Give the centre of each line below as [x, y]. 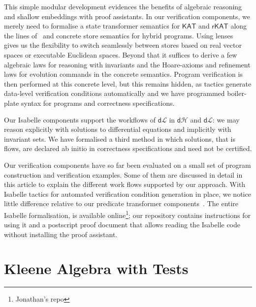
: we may [226, 119]
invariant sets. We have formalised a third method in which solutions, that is [120, 138]
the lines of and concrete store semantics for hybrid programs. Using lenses [119, 35]
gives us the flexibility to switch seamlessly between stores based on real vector [123, 45]
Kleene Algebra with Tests [96, 268]
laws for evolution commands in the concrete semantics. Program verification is [123, 74]
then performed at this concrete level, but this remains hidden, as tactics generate [128, 83]
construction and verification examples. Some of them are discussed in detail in [123, 174]
